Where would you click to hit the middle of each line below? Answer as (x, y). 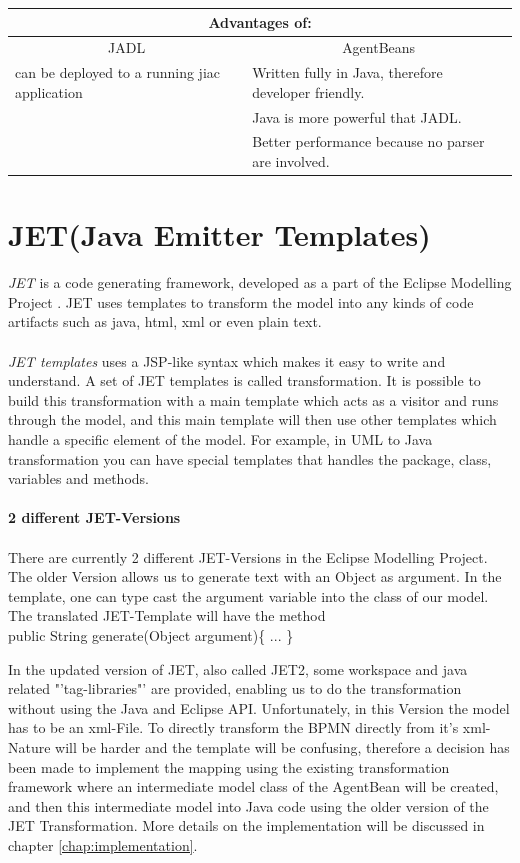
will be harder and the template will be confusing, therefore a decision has (282, 746)
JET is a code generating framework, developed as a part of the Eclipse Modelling (260, 282)
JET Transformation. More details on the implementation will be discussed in (246, 825)
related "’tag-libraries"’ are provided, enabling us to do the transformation (235, 688)
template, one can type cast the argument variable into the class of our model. (248, 595)
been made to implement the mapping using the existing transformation (229, 766)
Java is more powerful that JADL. (357, 116)
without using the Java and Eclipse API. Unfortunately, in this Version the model (259, 707)
